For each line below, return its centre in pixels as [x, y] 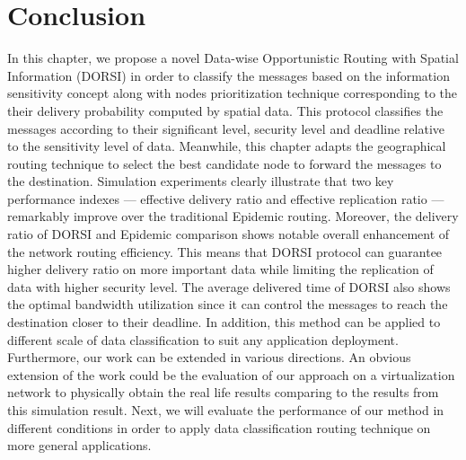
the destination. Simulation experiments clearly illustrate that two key [201, 181]
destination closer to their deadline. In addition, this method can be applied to [224, 322]
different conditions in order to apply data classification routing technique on [219, 427]
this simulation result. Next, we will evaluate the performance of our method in [226, 410]
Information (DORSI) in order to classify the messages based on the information [229, 75]
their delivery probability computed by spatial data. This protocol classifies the [225, 110]
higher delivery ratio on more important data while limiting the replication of [220, 269]
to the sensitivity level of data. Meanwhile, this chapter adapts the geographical [227, 146]
